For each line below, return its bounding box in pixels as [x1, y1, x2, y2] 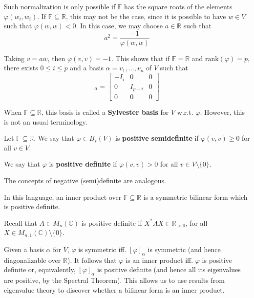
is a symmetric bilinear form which [143, 192, 248, 202]
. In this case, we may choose [76, 21, 163, 31]
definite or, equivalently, [4, 264, 76, 275]
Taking [4, 53, 25, 63]
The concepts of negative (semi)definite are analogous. [4, 175, 166, 185]
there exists [4, 63, 38, 73]
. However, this [200, 107, 245, 117]
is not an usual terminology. [4, 116, 87, 127]
